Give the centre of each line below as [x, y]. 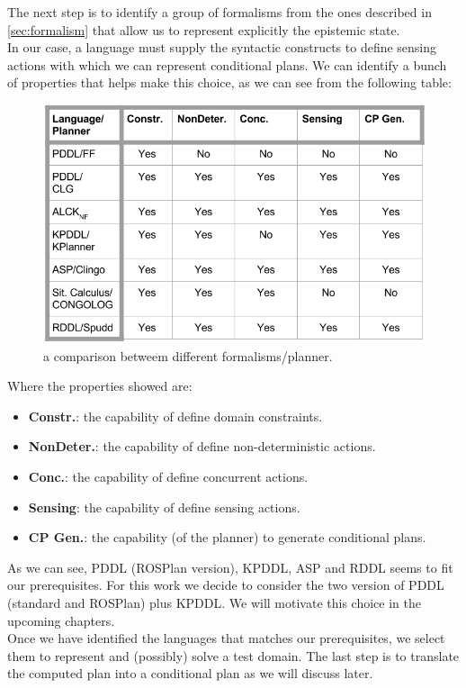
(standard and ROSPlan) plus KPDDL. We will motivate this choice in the [214, 602]
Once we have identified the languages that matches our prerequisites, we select [226, 638]
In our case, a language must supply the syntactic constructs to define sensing [222, 47]
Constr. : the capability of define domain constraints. [175, 416]
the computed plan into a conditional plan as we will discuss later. [190, 673]
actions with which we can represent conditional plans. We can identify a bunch [227, 64]
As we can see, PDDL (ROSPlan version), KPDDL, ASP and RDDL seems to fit [230, 567]
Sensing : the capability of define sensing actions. [164, 507]
